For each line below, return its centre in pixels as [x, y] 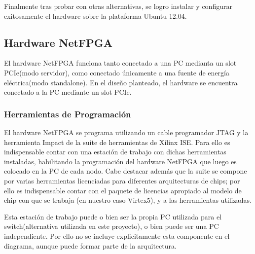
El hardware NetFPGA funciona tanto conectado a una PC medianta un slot [120, 63]
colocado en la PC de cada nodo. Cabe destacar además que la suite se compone [126, 171]
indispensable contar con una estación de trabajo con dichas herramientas [115, 152]
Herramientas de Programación [68, 114]
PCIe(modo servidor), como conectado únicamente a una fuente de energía [117, 72]
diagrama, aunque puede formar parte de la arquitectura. [90, 245]
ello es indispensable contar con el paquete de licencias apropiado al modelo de [123, 190]
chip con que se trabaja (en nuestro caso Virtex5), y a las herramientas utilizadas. [128, 200]
